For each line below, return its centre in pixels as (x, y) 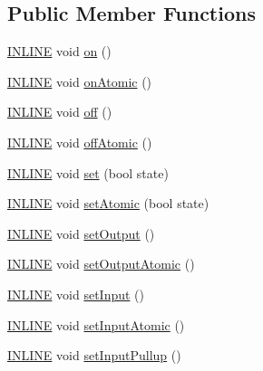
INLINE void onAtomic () (80, 81)
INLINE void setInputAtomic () (96, 324)
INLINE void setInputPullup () (94, 355)
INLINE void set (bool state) (88, 172)
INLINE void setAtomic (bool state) (108, 203)
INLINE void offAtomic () (80, 142)
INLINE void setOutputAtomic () (101, 264)
